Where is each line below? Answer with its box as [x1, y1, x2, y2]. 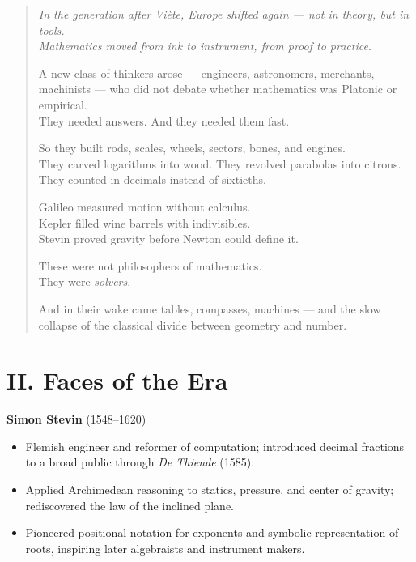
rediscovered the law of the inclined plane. [25, 496, 235, 513]
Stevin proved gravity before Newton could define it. [38, 230, 299, 247]
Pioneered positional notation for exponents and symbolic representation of [25, 524, 399, 541]
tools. [38, 21, 65, 38]
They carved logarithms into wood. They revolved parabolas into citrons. [38, 155, 401, 172]
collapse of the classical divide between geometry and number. [38, 316, 347, 333]
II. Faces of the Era [6, 364, 228, 397]
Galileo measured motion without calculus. [38, 198, 251, 215]
